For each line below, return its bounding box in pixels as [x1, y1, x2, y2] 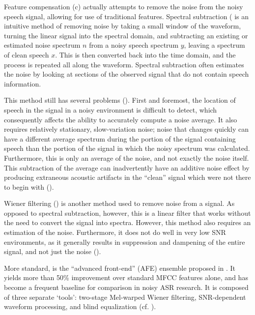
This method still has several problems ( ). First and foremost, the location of [4, 95, 236, 105]
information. [4, 78, 41, 88]
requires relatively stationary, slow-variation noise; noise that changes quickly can [4, 124, 249, 134]
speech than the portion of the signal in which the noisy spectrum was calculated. [4, 143, 250, 153]
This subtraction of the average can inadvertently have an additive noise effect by [4, 162, 250, 172]
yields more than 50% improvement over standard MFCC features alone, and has [4, 272, 248, 283]
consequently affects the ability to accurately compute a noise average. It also [4, 114, 237, 124]
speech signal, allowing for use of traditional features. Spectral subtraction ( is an [4, 11, 249, 21]
